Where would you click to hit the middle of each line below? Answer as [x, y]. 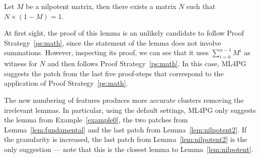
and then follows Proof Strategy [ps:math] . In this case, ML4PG [147, 63]
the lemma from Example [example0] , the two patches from [96, 120]
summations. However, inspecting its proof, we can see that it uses [106, 52]
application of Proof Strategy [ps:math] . [66, 83]
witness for [21, 63]
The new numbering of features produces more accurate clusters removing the [124, 100]
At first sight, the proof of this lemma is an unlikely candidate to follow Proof [124, 33]
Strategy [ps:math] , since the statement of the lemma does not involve [113, 42]
